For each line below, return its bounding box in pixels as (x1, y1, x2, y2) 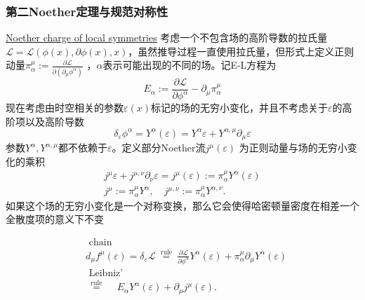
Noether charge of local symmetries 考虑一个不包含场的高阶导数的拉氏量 (6, 30, 328, 45)
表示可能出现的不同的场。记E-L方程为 (102, 57, 277, 72)
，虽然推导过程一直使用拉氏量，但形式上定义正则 (128, 43, 354, 58)
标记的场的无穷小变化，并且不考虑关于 (151, 100, 328, 115)
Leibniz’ (88, 268, 124, 278)
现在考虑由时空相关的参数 (6, 100, 124, 115)
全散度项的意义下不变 (6, 212, 104, 226)
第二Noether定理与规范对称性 (6, 2, 168, 20)
